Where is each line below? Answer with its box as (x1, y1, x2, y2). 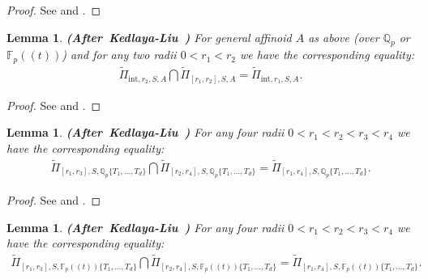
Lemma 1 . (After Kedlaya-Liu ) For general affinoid (6, 28, 292, 45)
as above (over (308, 28, 379, 45)
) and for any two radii (62, 46, 177, 63)
